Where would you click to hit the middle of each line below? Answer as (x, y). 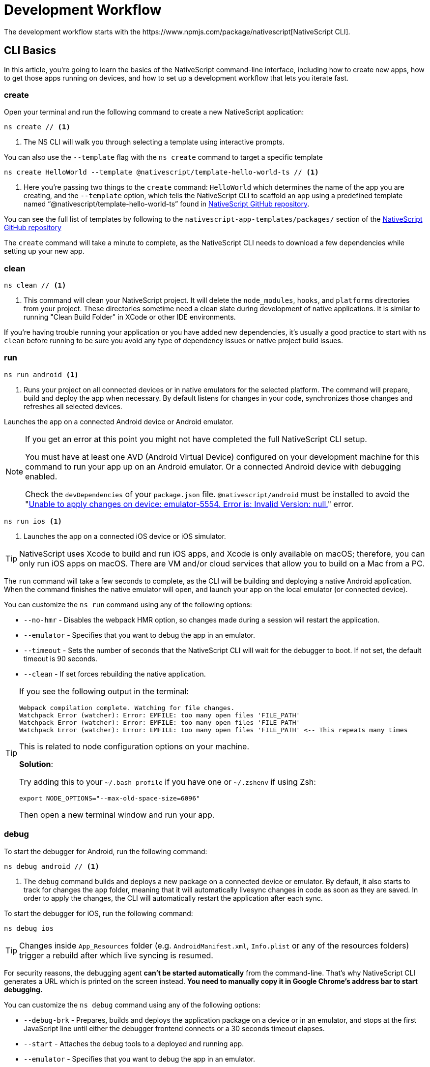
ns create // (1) (37, 127)
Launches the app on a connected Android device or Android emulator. (119, 421)
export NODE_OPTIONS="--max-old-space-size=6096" (110, 798)
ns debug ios (29, 928)
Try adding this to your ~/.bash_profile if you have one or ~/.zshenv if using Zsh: (168, 782)
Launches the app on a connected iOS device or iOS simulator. (125, 536)
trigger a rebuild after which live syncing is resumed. (116, 955)
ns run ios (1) (33, 521)
